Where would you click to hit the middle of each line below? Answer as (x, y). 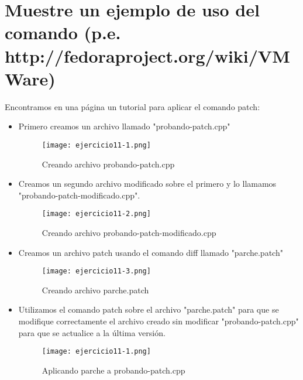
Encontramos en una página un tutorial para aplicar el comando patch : (132, 106)
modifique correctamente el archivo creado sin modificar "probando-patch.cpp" (159, 321)
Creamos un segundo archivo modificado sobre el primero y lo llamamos (147, 184)
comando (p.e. (63, 32)
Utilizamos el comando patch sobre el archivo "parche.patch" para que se (149, 309)
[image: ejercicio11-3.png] (96, 271)
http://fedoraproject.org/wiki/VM (147, 55)
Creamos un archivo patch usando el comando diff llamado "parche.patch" (151, 252)
